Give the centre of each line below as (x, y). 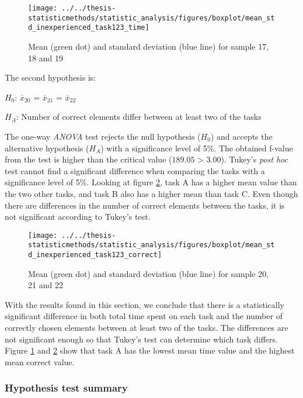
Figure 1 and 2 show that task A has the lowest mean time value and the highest (150, 350)
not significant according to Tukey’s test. (78, 217)
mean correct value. (40, 361)
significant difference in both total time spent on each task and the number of (144, 316)
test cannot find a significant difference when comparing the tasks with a (135, 170)
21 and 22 (46, 285)
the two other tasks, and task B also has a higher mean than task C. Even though (151, 193)
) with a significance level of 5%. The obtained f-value (197, 148)
